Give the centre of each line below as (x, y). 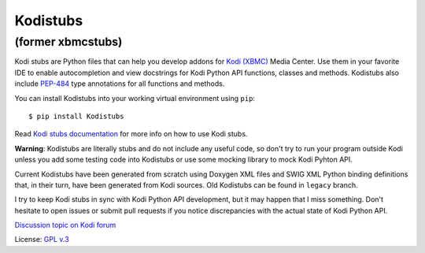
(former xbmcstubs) (68, 42)
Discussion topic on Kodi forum (65, 225)
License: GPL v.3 (42, 240)
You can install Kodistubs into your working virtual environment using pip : (135, 98)
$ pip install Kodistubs (76, 116)
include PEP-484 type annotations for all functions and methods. (120, 84)
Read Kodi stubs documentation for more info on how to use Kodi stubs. (131, 134)
